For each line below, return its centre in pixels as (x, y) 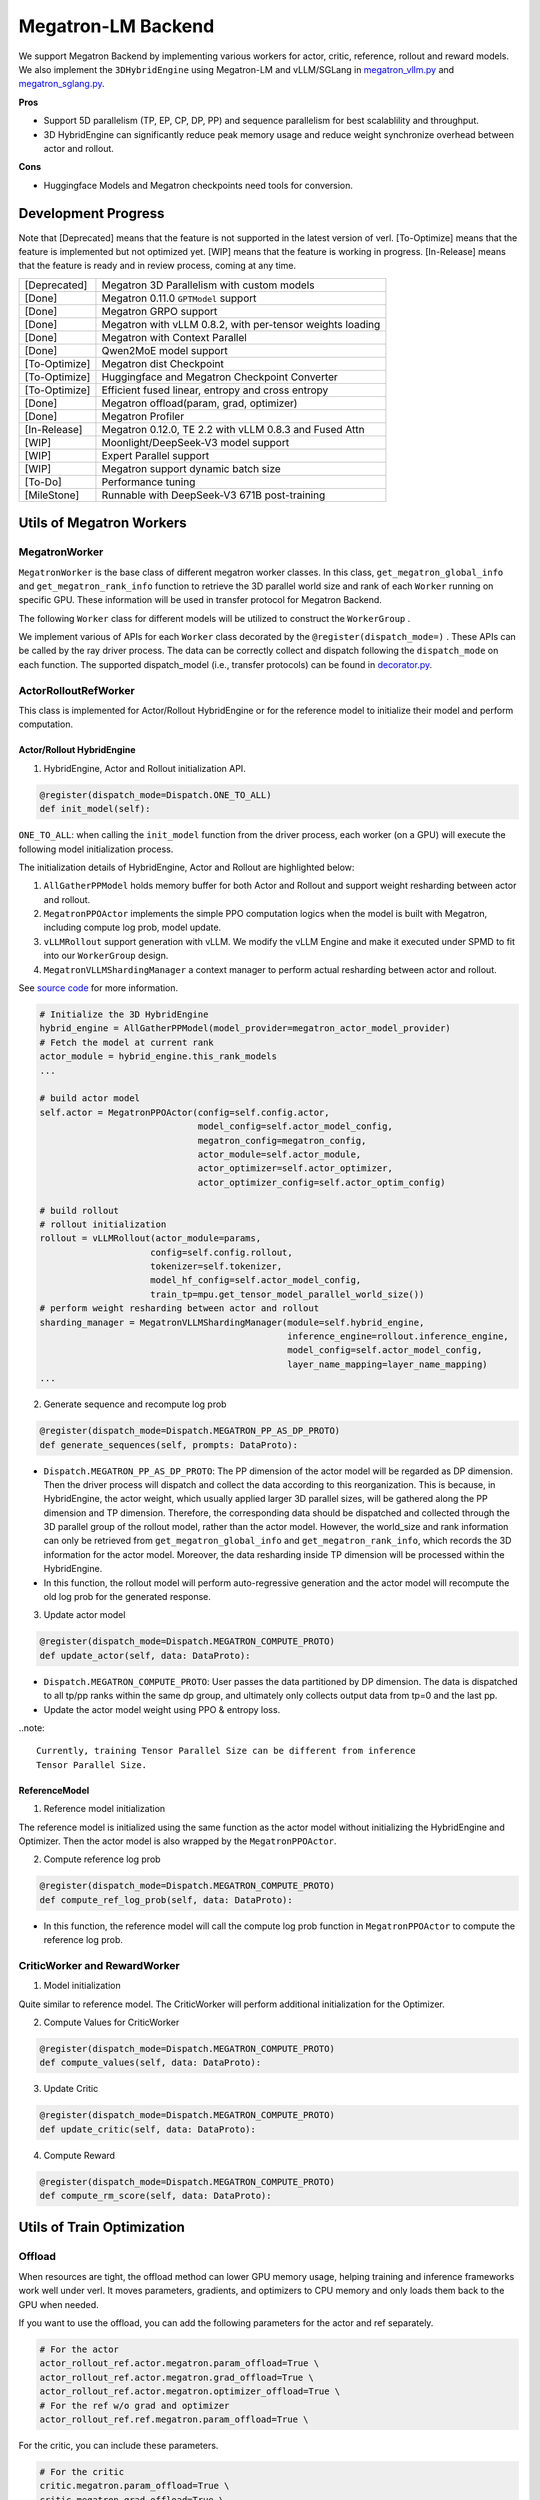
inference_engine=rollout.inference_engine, (397, 1336)
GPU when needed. (58, 2304)
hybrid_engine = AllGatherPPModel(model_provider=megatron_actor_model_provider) (245, 1028)
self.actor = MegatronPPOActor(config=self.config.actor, (184, 1112)
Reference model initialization (104, 1809)
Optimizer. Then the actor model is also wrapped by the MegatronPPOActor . (177, 1841)
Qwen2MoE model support (165, 350)
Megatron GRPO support (159, 311)
